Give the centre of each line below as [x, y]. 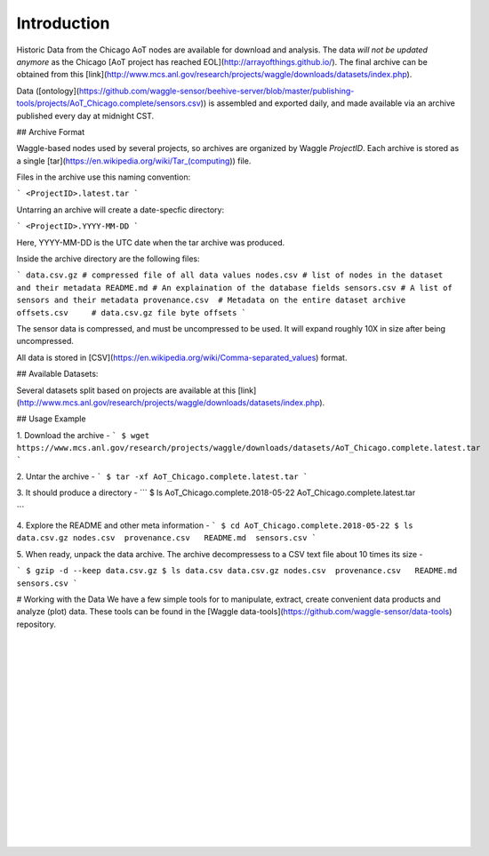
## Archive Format [51, 132]
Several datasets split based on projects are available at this [126, 390]
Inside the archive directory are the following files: [108, 259]
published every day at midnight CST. [85, 116]
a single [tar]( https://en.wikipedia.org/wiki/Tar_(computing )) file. [134, 161]
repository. [36, 624]
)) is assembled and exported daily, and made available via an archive [328, 103]
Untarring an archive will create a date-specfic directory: [120, 210]
